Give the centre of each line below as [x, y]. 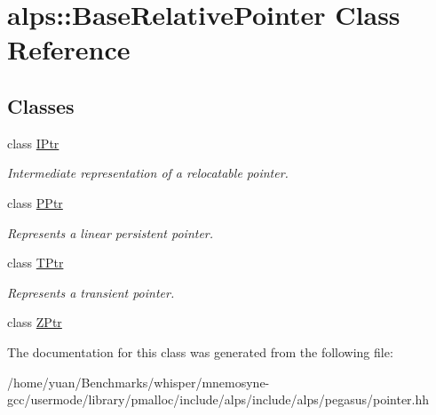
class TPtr [36, 263]
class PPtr [35, 202]
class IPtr [33, 143]
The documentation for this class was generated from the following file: [200, 351]
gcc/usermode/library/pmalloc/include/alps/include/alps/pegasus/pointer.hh [218, 399]
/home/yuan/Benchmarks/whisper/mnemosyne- [139, 382]
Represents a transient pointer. [91, 292]
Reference [69, 49]
